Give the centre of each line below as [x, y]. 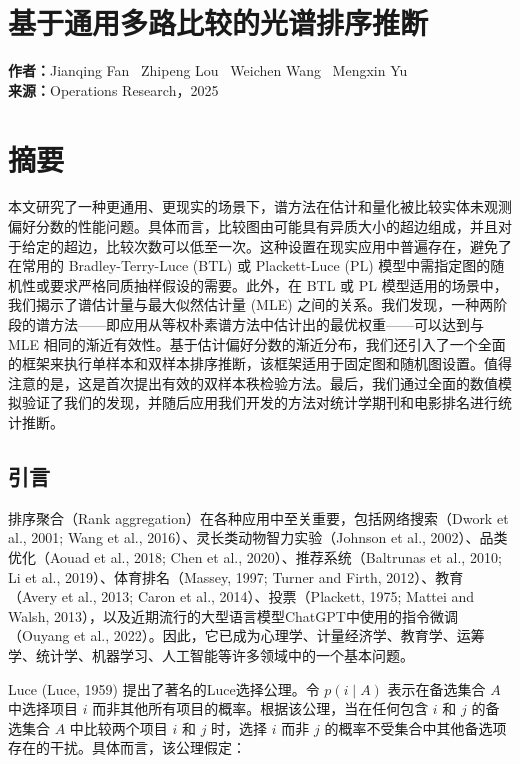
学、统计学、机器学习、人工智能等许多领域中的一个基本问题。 [211, 654]
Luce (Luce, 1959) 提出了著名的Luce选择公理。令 [164, 688]
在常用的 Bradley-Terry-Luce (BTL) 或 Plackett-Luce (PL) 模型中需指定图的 [249, 265]
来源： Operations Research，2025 [113, 89]
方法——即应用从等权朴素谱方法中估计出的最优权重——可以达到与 [266, 324]
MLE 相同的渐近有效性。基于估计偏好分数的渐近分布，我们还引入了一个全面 [257, 343]
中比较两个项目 [118, 727]
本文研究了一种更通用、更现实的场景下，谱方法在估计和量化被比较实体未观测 [260, 206]
